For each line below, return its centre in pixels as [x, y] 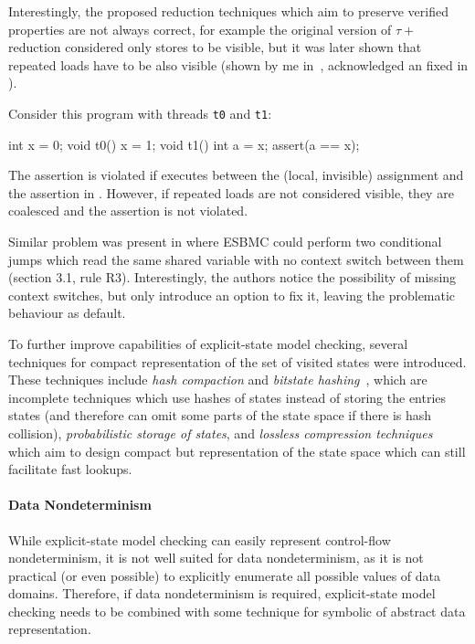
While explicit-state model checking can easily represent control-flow [200, 539]
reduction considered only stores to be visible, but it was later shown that [215, 47]
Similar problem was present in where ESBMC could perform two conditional [225, 241]
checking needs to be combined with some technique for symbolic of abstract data [237, 611]
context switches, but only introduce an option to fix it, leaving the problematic [232, 295]
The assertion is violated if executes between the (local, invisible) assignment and [236, 175]
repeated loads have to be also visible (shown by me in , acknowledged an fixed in [238, 64]
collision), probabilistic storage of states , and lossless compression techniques [221, 433]
